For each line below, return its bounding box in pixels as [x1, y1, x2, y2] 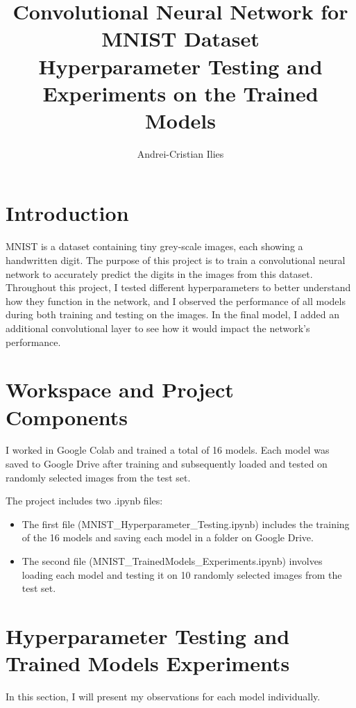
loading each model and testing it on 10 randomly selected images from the [22, 567, 342, 582]
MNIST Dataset [101, 24, 260, 53]
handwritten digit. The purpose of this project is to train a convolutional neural [6, 253, 346, 267]
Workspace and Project [6, 375, 234, 404]
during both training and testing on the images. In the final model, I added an [6, 307, 339, 322]
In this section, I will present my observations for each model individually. [6, 689, 321, 704]
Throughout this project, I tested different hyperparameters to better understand [6, 280, 351, 295]
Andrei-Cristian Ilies [137, 146, 224, 160]
